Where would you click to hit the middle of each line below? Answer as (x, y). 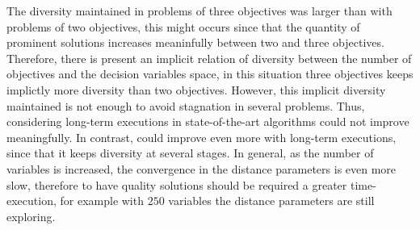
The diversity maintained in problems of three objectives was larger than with (199, 10)
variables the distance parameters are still (271, 201)
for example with (102, 201)
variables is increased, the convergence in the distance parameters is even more (202, 168)
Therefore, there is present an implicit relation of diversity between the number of (209, 58)
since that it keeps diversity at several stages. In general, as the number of (190, 153)
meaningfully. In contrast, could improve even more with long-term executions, (202, 137)
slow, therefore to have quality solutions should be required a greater (177, 184)
